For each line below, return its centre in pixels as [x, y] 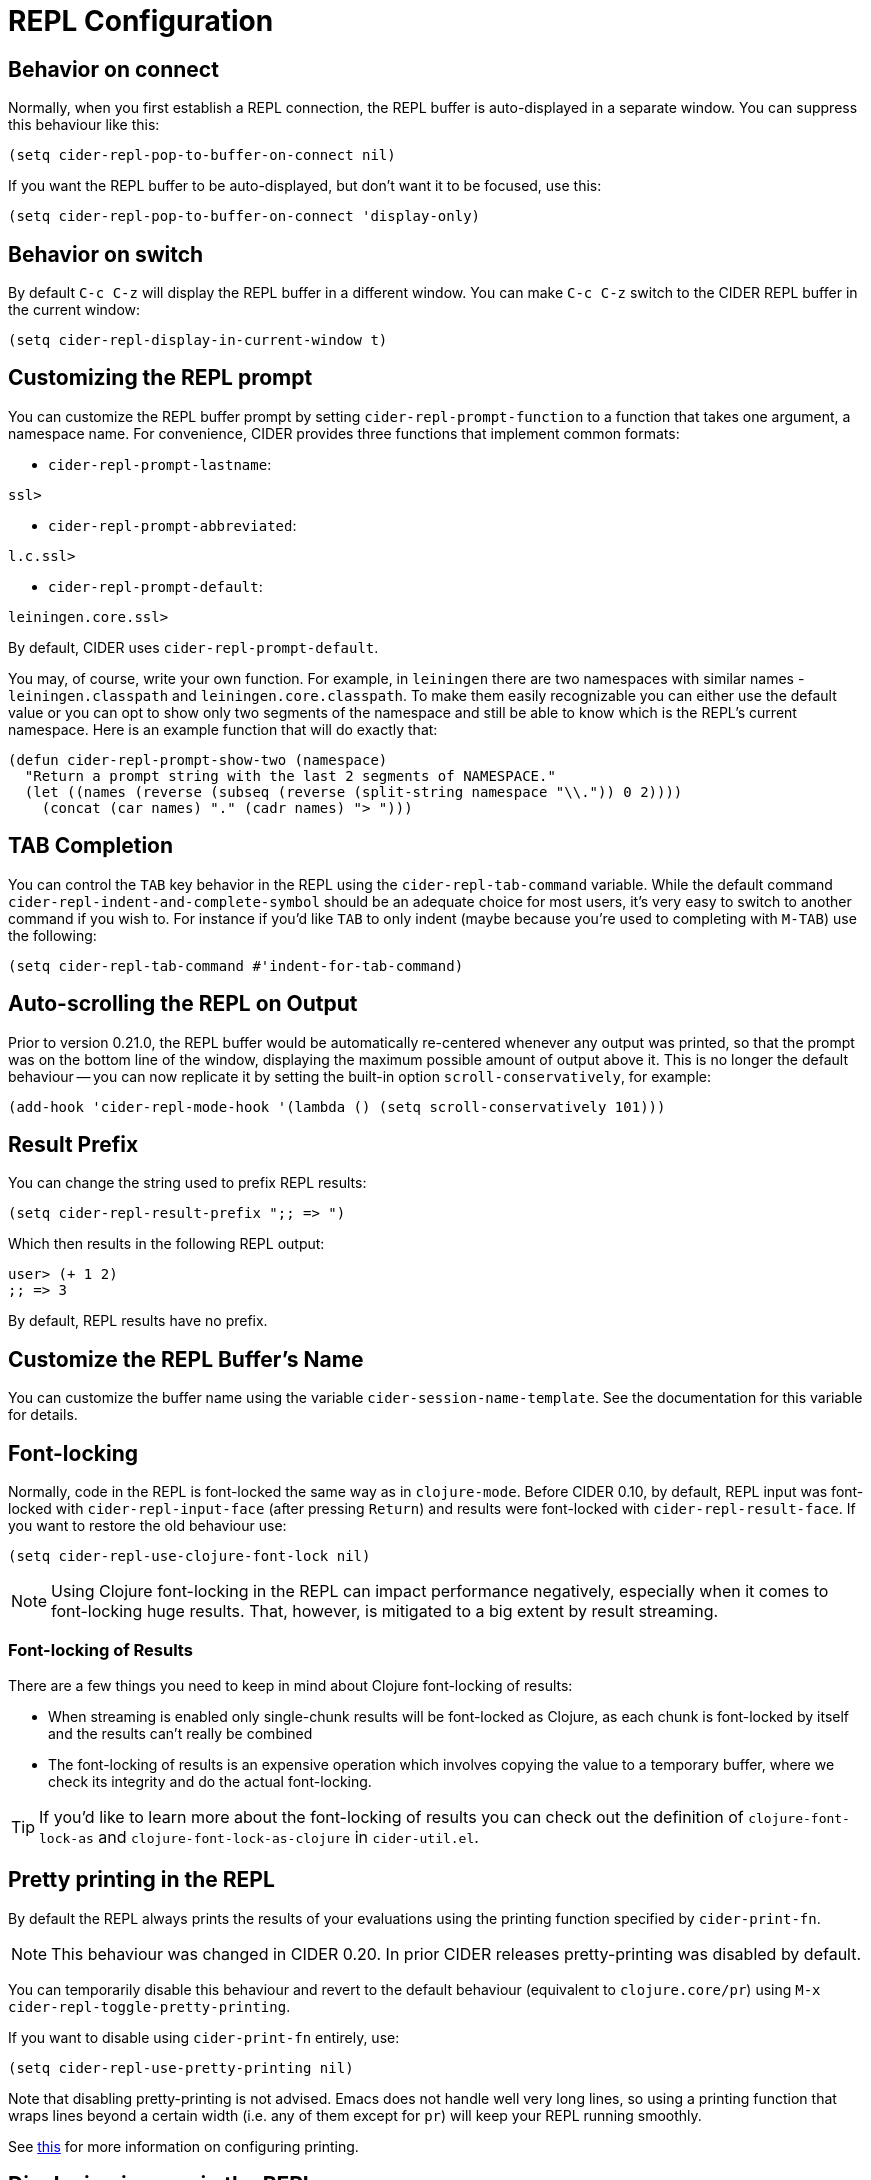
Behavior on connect [113, 69]
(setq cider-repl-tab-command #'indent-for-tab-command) [236, 965]
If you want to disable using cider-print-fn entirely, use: [204, 2037]
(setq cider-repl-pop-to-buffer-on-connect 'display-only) [244, 216]
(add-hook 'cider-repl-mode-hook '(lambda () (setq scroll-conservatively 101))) [337, 1106]
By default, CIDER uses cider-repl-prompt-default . [193, 647]
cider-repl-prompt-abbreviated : [172, 525]
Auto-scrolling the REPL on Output [183, 1004]
